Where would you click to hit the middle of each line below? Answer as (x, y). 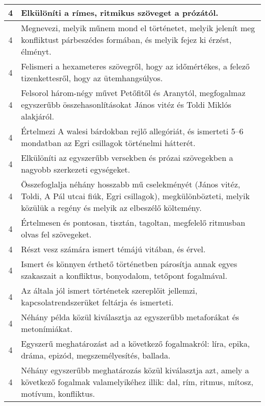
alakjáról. (38, 116)
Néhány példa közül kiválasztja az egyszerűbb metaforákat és (130, 317)
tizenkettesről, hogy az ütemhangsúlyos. (92, 78)
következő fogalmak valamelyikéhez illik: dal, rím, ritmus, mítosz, (137, 382)
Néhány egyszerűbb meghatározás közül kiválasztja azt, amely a (135, 370)
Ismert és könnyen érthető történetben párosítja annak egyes (129, 264)
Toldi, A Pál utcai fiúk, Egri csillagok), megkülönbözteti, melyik (135, 196)
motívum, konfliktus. (58, 393)
